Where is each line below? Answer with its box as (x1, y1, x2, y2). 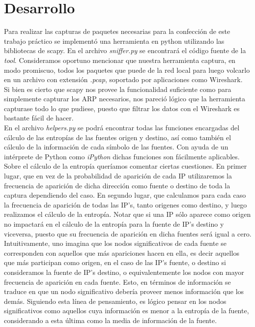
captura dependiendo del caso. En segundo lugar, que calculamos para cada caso (4, 190, 246, 200)
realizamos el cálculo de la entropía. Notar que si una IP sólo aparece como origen (4, 209, 251, 219)
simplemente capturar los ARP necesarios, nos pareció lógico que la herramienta (4, 93, 245, 104)
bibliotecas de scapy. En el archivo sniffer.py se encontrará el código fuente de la (4, 45, 246, 56)
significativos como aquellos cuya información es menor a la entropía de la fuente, (4, 305, 249, 316)
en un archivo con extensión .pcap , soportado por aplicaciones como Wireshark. (4, 74, 243, 85)
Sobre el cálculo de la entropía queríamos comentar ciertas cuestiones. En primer (4, 161, 247, 171)
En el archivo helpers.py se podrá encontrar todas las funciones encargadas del (4, 122, 240, 133)
